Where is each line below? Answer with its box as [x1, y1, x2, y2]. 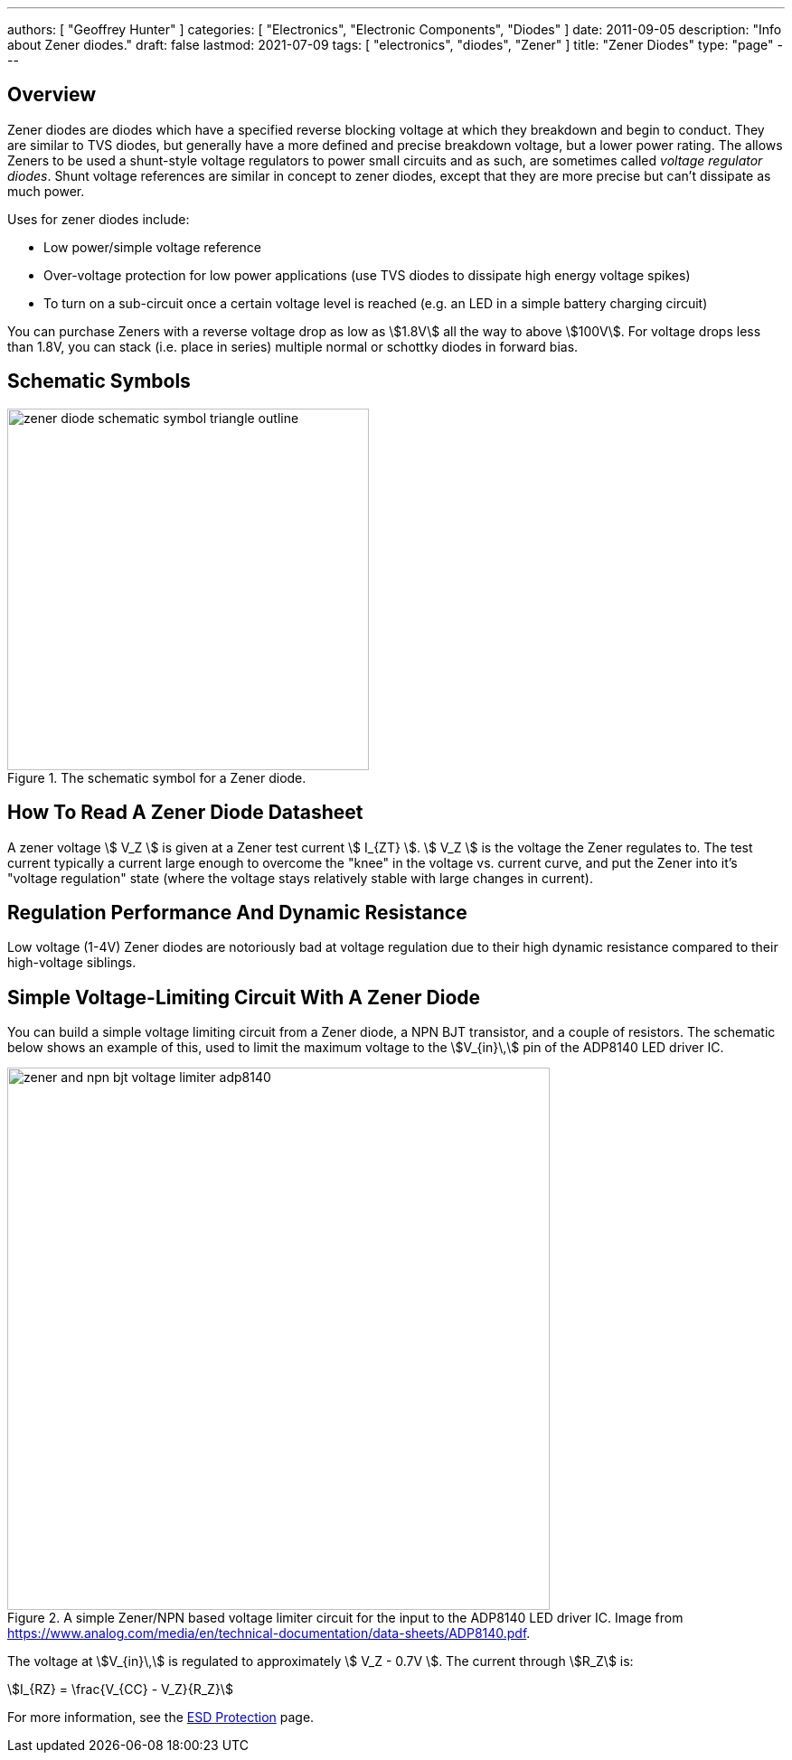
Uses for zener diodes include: [7, 211, 190, 227]
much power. [7, 183, 85, 199]
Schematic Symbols [7, 370, 191, 393]
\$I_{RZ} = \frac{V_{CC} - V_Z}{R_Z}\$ [7, 1681, 233, 1698]
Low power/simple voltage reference [43, 239, 262, 255]
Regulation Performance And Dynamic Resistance [7, 900, 467, 924]
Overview [7, 83, 97, 107]
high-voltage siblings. [7, 955, 137, 971]
